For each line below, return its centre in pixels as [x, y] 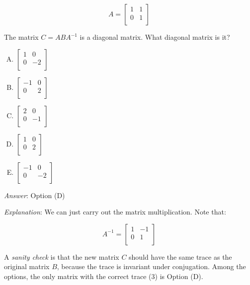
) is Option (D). [179, 276]
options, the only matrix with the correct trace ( [78, 276]
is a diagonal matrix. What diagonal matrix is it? [155, 37]
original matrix [27, 266]
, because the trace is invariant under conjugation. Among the [151, 266]
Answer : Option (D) [35, 195]
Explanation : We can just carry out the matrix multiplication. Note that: [115, 212]
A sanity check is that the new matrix [62, 256]
